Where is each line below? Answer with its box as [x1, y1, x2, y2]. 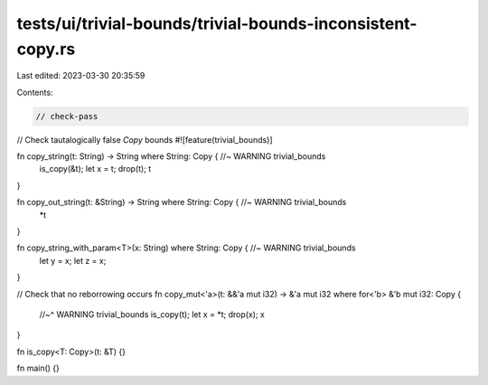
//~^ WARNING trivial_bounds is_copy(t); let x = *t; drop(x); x [39, 309, 266, 320]
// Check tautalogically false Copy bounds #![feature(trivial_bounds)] [16, 134, 273, 145]
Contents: [16, 87, 53, 98]
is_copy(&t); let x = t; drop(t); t [39, 164, 152, 174]
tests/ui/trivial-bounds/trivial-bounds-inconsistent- [16, 14, 418, 33]
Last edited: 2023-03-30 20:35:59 [16, 70, 145, 81]
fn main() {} [16, 362, 61, 374]
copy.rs [16, 39, 76, 59]
